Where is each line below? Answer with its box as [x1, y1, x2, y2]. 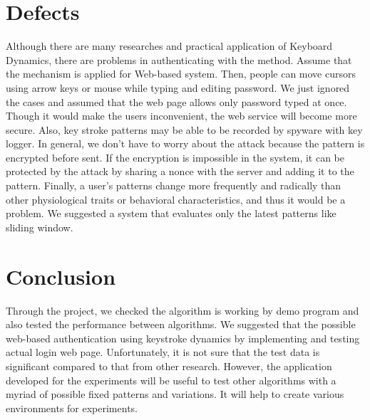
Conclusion [6, 261, 116, 290]
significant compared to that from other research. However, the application [6, 358, 332, 373]
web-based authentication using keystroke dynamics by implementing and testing [6, 330, 360, 345]
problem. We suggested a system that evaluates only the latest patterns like [6, 206, 336, 221]
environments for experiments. [6, 400, 138, 415]
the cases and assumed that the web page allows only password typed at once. [6, 94, 347, 109]
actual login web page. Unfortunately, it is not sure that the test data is [6, 345, 320, 359]
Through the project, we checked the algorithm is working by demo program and [6, 303, 359, 317]
